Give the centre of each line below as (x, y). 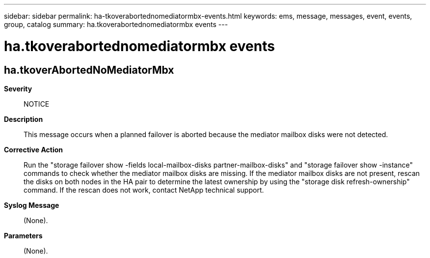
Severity (18, 88)
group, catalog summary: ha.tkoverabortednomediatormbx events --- (116, 24)
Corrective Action (33, 149)
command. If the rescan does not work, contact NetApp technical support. (144, 190)
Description (24, 119)
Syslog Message (32, 205)
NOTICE (37, 104)
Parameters (23, 235)
